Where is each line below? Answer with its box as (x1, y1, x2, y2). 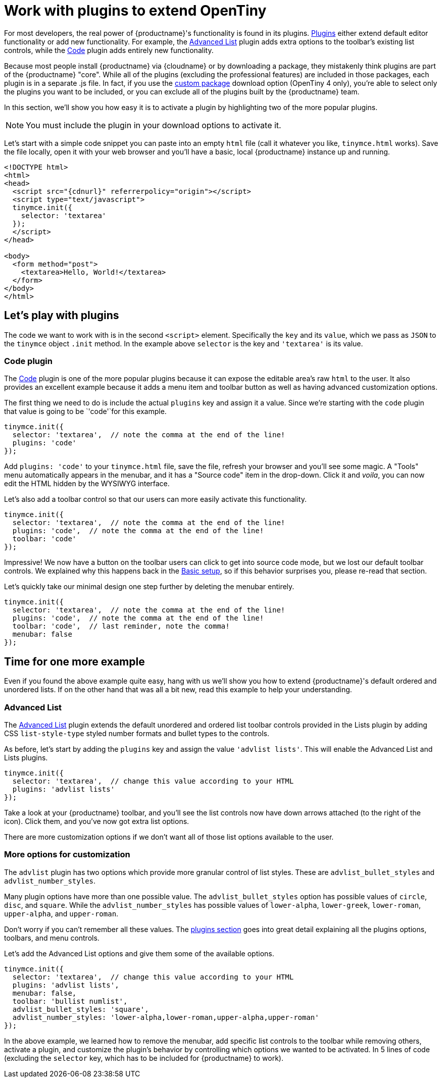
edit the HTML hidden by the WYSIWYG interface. (4, 479, 170, 488)
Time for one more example (4, 655, 145, 668)
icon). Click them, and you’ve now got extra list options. (4, 816, 189, 826)
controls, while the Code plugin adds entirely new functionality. (4, 45, 214, 55)
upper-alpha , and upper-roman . (4, 909, 119, 918)
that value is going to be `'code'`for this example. (4, 407, 167, 416)
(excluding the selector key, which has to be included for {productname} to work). (4, 1053, 283, 1062)
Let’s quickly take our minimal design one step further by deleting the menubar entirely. (4, 582, 294, 591)
